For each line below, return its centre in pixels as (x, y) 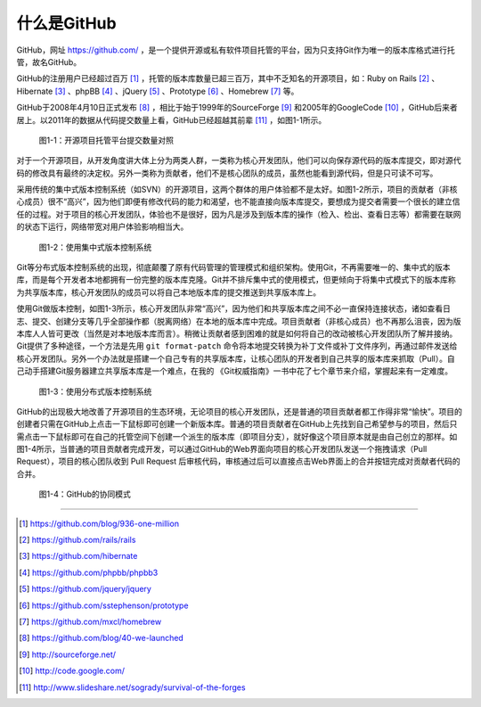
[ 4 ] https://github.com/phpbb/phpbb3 (89, 572)
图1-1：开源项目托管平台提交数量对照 (106, 140)
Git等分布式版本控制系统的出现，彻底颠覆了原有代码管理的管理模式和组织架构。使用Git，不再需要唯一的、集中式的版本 (233, 267)
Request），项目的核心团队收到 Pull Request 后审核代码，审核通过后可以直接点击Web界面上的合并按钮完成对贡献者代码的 (238, 461)
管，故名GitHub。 (49, 62)
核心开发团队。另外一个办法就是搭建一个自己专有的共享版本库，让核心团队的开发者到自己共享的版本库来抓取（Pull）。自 (236, 358)
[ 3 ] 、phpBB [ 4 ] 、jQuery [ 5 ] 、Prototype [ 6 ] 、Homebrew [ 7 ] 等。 (177, 91)
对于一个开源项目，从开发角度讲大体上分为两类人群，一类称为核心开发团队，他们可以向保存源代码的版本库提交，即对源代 (239, 160)
